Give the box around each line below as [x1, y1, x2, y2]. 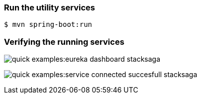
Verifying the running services [4, 36, 124, 47]
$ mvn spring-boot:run [4, 20, 93, 29]
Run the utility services [4, 2, 95, 12]
